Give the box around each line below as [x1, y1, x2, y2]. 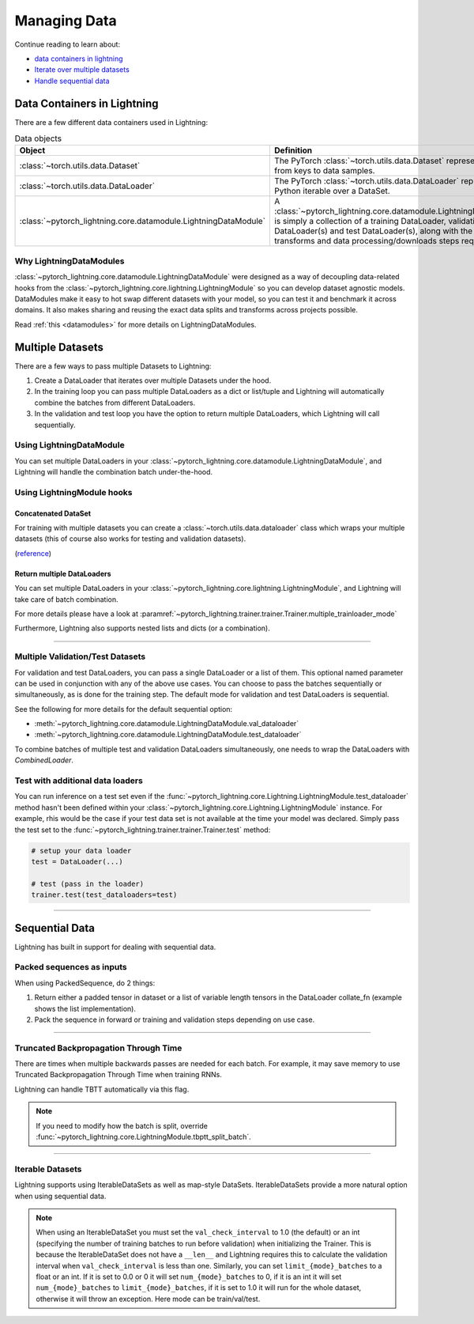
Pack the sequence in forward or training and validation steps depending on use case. [34, 1015, 315, 1024]
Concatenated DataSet [14, 509, 91, 518]
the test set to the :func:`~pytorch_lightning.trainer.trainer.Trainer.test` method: [14, 825, 271, 834]
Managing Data [14, 12, 118, 29]
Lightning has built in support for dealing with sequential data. [14, 942, 216, 951]
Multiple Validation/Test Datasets [14, 651, 146, 662]
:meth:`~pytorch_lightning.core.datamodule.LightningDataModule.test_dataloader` [34, 730, 302, 740]
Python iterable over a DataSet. [273, 186, 390, 197]
